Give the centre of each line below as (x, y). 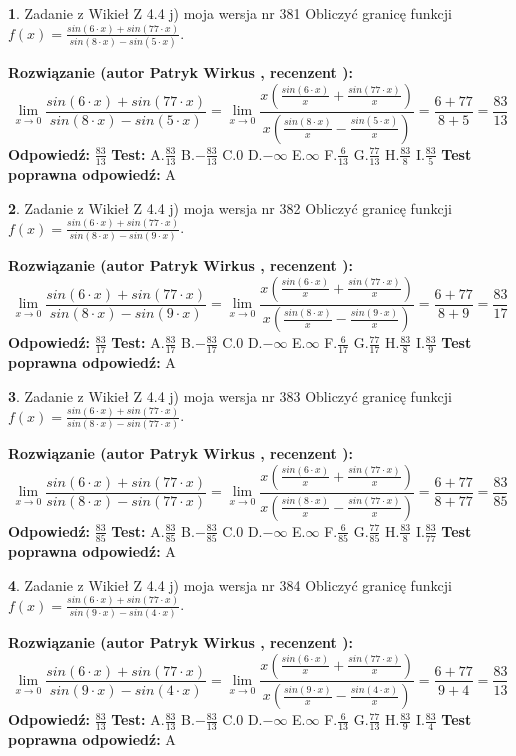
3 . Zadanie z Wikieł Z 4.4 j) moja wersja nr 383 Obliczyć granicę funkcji (230, 395)
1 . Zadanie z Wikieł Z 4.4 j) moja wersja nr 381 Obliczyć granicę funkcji (230, 13)
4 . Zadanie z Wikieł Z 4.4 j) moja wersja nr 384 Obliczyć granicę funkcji (230, 584)
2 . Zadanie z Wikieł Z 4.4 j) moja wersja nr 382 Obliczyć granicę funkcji (230, 207)
